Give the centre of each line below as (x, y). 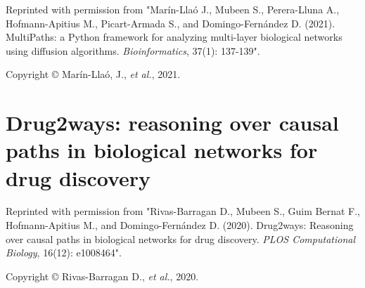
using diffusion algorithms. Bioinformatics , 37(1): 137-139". (133, 50)
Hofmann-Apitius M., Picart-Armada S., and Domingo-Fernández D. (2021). (171, 23)
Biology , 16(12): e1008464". (64, 253)
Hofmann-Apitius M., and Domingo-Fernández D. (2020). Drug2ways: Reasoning (180, 225)
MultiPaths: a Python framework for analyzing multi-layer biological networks (174, 37)
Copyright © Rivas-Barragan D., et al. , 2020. (102, 276)
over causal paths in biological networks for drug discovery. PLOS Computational (180, 238)
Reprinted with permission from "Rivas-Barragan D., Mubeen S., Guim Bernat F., (183, 211)
